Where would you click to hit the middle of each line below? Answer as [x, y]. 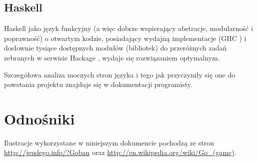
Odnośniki [39, 118]
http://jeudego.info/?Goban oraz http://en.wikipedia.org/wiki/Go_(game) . [120, 152]
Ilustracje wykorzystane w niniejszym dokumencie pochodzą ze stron [109, 142]
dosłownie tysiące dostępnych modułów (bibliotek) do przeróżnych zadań [115, 48]
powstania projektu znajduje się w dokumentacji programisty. [98, 84]
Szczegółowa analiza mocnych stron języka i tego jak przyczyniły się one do [120, 74]
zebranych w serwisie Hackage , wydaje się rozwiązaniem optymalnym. [112, 57]
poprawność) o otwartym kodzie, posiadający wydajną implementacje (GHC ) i [125, 38]
